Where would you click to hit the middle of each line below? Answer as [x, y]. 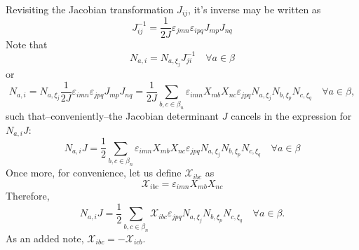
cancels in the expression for [291, 116]
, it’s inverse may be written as [255, 9]
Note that [27, 44]
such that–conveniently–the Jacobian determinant [113, 116]
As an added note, [45, 238]
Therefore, [28, 196]
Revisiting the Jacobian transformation [90, 9]
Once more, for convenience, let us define [94, 173]
